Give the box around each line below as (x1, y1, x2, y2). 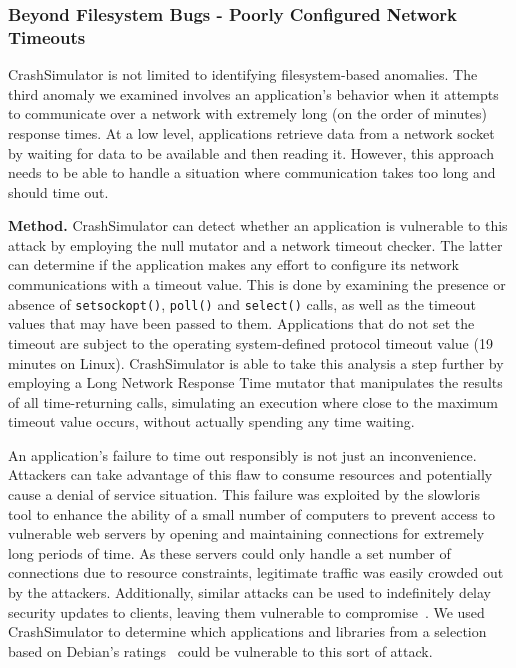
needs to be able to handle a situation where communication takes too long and (8, 162, 496, 183)
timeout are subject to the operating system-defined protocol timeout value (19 (8, 332, 493, 353)
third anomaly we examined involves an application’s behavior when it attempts (8, 83, 499, 104)
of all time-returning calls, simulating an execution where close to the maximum (8, 391, 498, 412)
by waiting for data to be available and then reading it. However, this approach (8, 142, 494, 163)
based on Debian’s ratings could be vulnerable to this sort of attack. (8, 640, 433, 661)
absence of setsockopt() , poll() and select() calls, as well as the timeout (8, 293, 476, 314)
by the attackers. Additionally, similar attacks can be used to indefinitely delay (8, 582, 492, 603)
